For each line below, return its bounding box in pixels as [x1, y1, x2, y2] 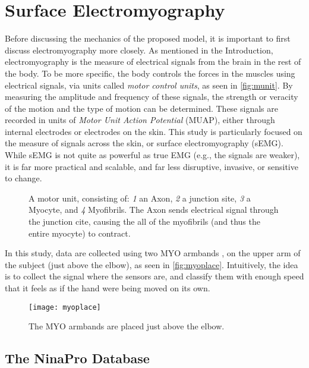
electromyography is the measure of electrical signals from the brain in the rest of [5, 55, 301, 68]
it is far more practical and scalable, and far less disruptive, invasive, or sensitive [5, 160, 298, 172]
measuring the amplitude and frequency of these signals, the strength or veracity [5, 90, 298, 103]
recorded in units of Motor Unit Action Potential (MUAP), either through [5, 114, 275, 126]
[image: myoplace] [29, 303, 101, 312]
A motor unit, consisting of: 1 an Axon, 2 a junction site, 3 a [29, 191, 251, 204]
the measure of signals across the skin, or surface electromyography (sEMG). [5, 137, 283, 149]
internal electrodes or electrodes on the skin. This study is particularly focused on [5, 125, 302, 137]
